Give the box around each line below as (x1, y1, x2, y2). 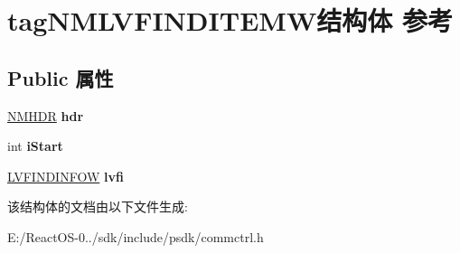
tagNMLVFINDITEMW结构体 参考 (7, 2, 453, 39)
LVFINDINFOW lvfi (7, 166, 124, 185)
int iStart (7, 136, 63, 155)
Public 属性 (7, 63, 114, 91)
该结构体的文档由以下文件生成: (7, 197, 188, 216)
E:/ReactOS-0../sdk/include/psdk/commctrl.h (7, 227, 264, 246)
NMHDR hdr (7, 106, 84, 125)
